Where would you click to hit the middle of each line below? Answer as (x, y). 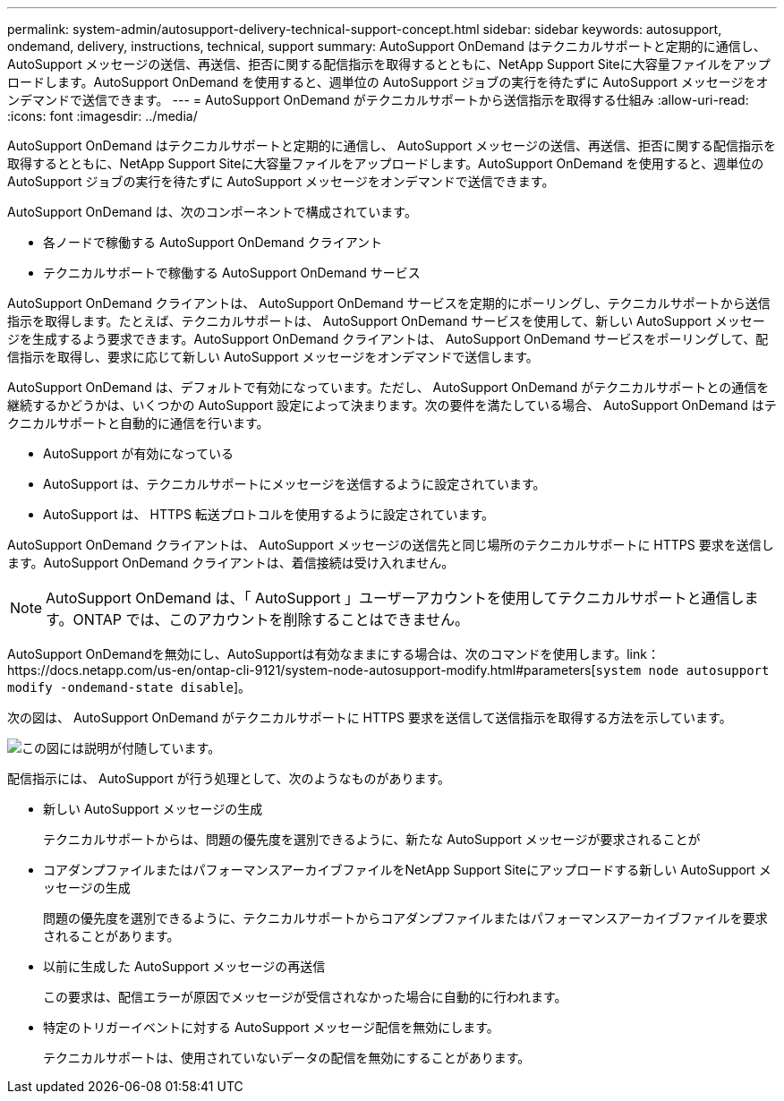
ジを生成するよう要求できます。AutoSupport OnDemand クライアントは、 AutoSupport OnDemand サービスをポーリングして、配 (388, 339)
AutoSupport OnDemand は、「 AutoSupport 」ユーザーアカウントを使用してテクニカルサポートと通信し (395, 598)
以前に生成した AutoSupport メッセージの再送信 (184, 966)
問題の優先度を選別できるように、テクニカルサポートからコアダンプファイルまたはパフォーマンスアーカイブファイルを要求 (405, 918)
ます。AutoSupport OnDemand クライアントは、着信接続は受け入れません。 (231, 563)
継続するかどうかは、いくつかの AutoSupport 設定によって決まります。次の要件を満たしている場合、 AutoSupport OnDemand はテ (392, 405)
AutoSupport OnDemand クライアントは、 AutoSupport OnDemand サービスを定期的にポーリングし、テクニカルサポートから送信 (389, 303)
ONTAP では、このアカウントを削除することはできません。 (271, 619)
